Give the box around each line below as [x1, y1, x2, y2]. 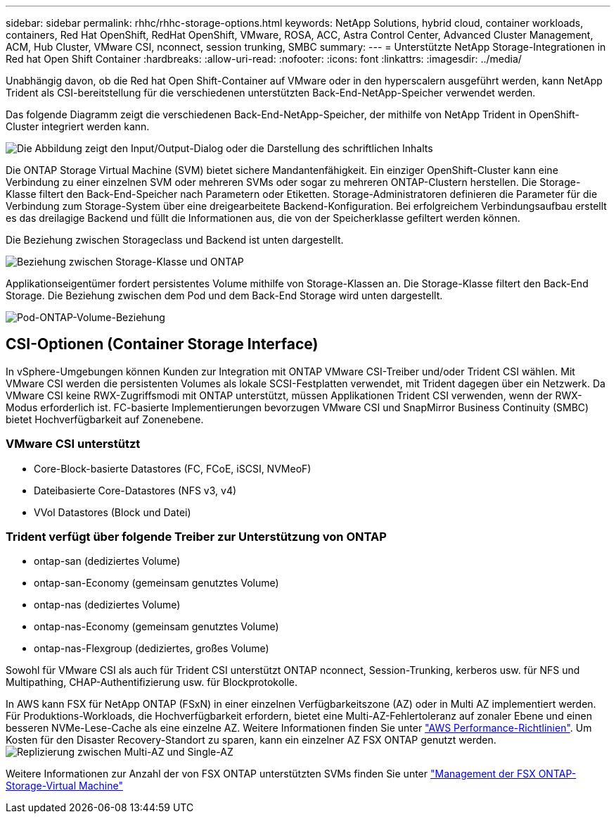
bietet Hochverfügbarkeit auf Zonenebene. [6, 413, 204, 425]
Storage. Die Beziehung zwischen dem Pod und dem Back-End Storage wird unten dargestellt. [6, 289, 443, 301]
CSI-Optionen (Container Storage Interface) [6, 335, 319, 354]
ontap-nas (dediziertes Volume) [34, 599, 181, 611]
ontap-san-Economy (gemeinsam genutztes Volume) [34, 577, 279, 589]
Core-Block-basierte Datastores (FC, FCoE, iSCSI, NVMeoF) [34, 462, 312, 475]
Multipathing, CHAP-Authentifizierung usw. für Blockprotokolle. [6, 676, 298, 689]
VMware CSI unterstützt [6, 437, 141, 451]
